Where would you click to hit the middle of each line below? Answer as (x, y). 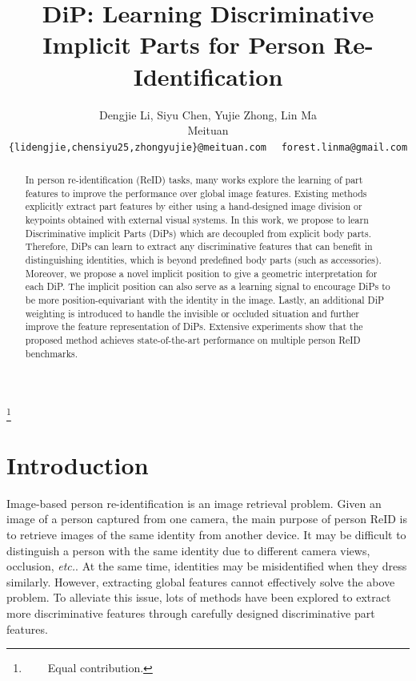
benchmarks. (51, 353)
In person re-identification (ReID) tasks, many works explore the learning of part (194, 180)
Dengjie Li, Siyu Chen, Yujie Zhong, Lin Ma (208, 114)
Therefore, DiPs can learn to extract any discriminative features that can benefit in (199, 246)
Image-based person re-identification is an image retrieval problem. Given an (194, 503)
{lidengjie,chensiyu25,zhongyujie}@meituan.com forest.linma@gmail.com (208, 147)
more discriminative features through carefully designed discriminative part (191, 612)
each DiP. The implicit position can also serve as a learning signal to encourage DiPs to (208, 286)
